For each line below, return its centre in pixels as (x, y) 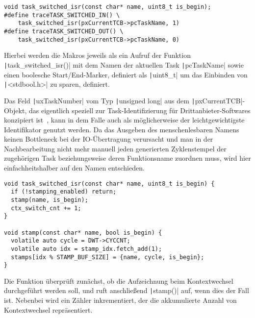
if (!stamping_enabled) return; (64, 192)
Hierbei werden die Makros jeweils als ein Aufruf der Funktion (97, 55)
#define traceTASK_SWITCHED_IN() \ (62, 15)
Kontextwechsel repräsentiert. (48, 309)
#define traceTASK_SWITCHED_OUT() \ (64, 31)
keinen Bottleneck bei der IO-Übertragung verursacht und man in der (109, 139)
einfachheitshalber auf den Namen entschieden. (74, 168)
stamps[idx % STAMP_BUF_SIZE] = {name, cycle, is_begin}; (108, 257)
